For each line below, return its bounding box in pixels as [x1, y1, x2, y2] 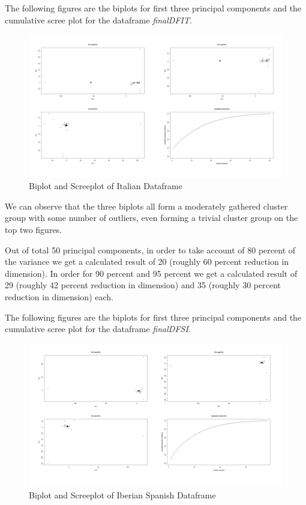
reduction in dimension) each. [5, 291, 113, 303]
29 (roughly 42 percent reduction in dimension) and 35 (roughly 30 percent [5, 279, 281, 291]
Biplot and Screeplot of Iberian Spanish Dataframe [29, 488, 216, 501]
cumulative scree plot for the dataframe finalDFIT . [5, 13, 192, 26]
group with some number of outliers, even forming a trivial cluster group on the [5, 211, 298, 224]
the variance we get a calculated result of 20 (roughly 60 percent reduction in [5, 255, 289, 268]
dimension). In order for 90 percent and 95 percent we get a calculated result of [5, 267, 298, 279]
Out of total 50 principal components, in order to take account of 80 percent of [5, 243, 296, 256]
